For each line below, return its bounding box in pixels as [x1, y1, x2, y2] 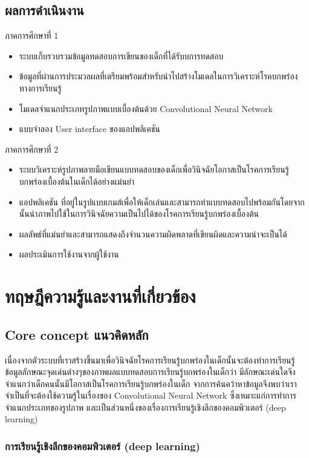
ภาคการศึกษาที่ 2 [5, 142, 59, 155]
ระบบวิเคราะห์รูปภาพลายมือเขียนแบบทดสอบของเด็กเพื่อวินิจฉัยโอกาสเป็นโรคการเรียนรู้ [19, 163, 289, 176]
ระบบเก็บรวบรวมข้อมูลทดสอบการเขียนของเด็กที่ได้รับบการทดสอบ [19, 49, 224, 62]
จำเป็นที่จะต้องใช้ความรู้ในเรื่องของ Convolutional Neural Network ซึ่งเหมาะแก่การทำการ [5, 389, 297, 402]
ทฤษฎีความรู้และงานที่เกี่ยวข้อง [5, 284, 196, 308]
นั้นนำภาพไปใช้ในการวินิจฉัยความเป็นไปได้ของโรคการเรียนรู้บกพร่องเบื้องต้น [19, 207, 259, 220]
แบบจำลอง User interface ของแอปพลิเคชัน [19, 122, 160, 135]
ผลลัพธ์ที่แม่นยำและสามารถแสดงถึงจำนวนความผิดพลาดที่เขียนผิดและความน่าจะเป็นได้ [19, 227, 287, 240]
